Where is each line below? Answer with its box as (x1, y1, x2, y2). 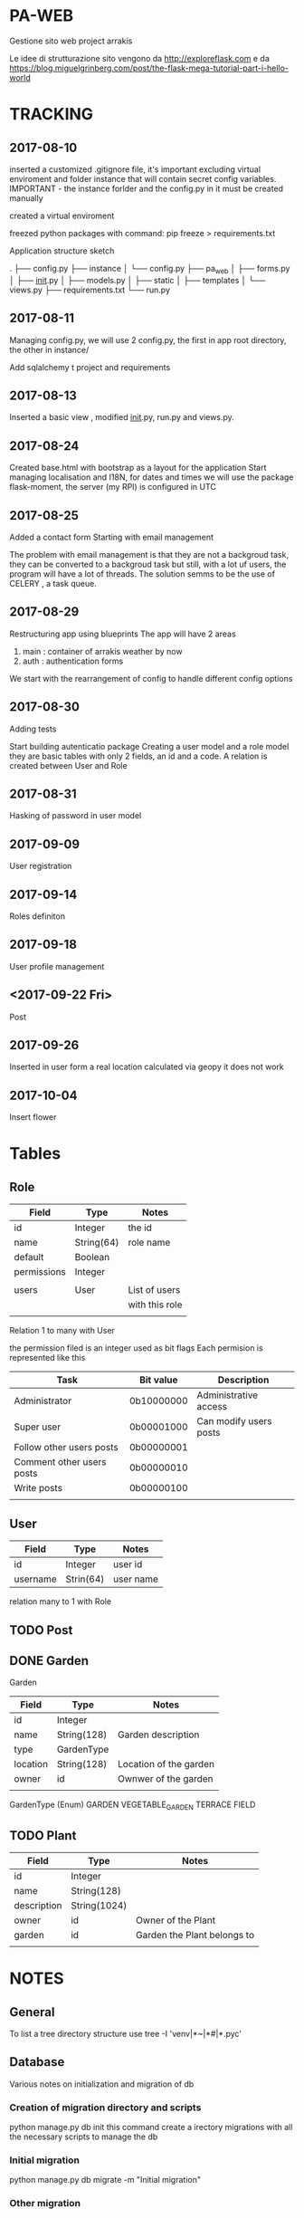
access (196, 1401, 228, 1413)
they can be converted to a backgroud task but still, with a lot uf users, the (9, 559, 287, 569)
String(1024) (71, 1898, 128, 1911)
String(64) (74, 1237, 119, 1249)
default (14, 1251, 44, 1264)
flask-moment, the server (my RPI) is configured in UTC (9, 482, 217, 492)
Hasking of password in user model (9, 810, 142, 821)
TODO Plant (9, 1828, 77, 1843)
